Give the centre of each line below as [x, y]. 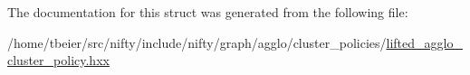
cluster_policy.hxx [58, 60]
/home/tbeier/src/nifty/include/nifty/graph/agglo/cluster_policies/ [197, 42]
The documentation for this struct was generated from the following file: [208, 12]
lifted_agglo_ [424, 42]
